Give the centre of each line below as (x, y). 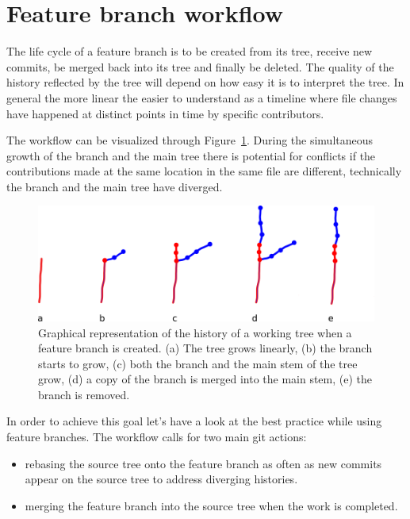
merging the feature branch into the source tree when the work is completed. (211, 505)
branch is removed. (84, 394)
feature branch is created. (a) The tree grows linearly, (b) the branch (205, 348)
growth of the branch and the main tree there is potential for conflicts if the (191, 155)
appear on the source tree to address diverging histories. (161, 479)
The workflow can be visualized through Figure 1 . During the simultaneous (190, 140)
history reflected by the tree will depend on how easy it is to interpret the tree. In (205, 82)
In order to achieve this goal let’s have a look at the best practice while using (194, 421)
